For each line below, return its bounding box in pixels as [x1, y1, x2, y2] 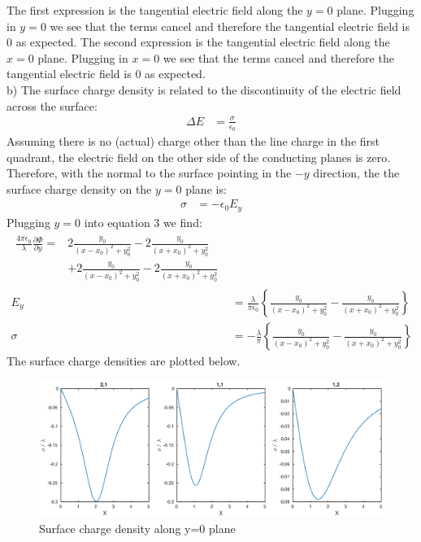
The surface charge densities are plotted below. [7, 352, 241, 369]
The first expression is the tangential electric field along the [7, 2, 303, 18]
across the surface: [7, 97, 98, 114]
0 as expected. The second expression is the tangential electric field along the [7, 33, 390, 50]
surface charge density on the [7, 180, 152, 197]
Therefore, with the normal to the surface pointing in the [7, 164, 292, 181]
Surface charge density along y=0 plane [39, 519, 236, 536]
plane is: [185, 180, 227, 197]
